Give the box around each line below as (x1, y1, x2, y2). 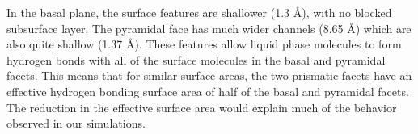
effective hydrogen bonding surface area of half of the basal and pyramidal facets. (6, 82, 409, 99)
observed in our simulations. (6, 115, 146, 132)
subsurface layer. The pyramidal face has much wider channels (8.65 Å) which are (6, 19, 412, 36)
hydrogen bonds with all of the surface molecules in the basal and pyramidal (6, 51, 386, 68)
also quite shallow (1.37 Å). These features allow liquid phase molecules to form (6, 36, 402, 52)
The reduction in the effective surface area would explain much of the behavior (6, 98, 397, 115)
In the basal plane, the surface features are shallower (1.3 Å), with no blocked (6, 4, 392, 20)
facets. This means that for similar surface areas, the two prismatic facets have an (6, 67, 412, 84)
